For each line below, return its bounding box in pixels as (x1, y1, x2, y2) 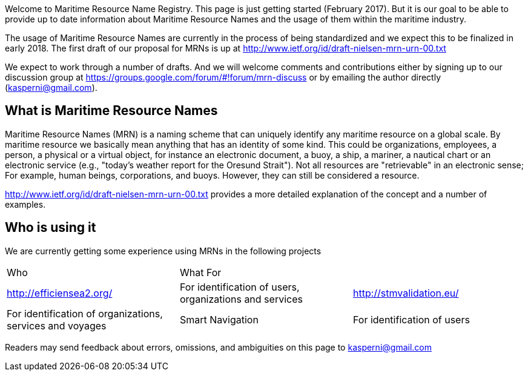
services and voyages (7, 319, 107, 332)
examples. (5, 199, 46, 209)
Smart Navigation (179, 313, 259, 326)
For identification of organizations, (7, 307, 163, 320)
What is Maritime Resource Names (5, 103, 218, 119)
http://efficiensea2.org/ (7, 286, 113, 299)
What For (179, 266, 222, 279)
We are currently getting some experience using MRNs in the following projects (5, 245, 322, 256)
